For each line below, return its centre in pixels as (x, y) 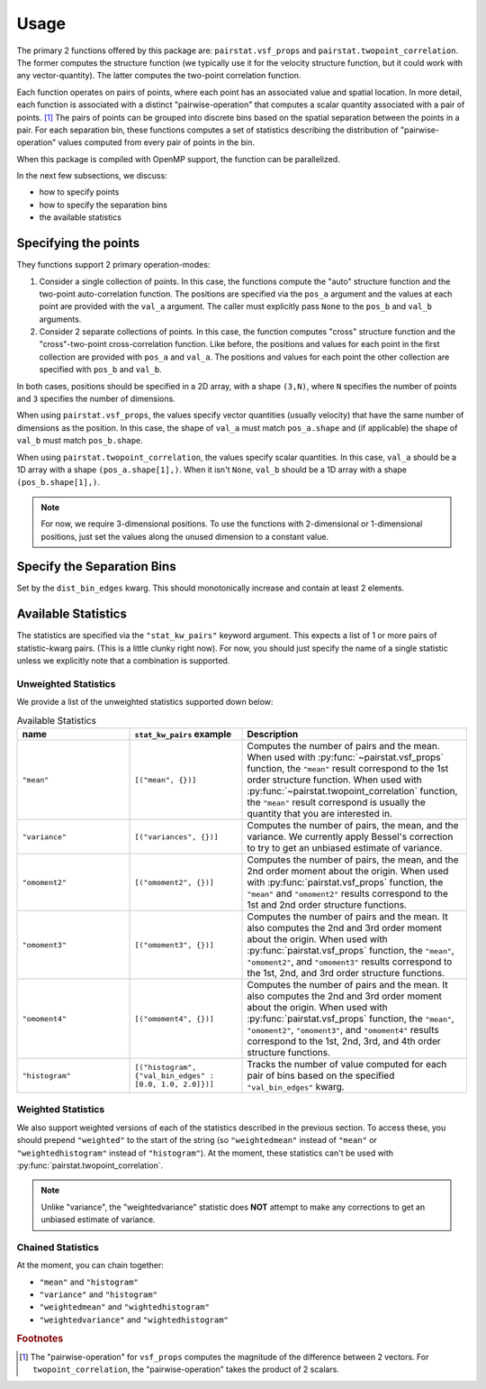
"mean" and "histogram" (89, 1282)
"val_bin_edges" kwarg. (296, 1087)
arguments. (60, 319)
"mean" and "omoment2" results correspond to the (348, 894)
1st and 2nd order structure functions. (327, 905)
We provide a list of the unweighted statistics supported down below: (145, 702)
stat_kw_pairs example (183, 735)
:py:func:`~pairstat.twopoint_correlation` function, (352, 791)
